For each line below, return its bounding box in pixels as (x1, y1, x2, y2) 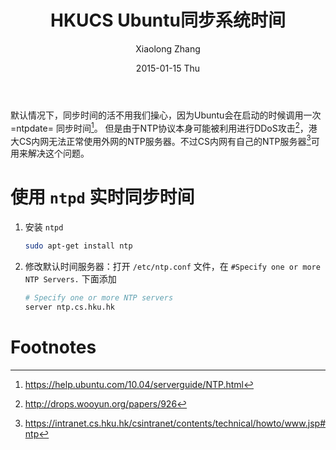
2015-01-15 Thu (135, 62, 201, 74)
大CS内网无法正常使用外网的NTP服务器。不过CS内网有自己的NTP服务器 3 (10, 133, 312, 147)
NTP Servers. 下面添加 (24, 273, 117, 285)
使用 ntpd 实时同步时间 (10, 186, 195, 209)
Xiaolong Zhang (135, 42, 201, 55)
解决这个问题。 (27, 147, 90, 160)
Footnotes (10, 336, 97, 358)
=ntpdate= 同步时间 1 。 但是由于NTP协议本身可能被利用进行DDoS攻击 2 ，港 (10, 120, 318, 134)
